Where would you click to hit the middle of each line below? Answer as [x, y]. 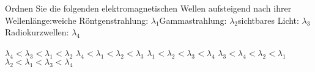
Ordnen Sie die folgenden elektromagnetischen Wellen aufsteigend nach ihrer [148, 8]
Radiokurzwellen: [37, 32]
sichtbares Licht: [269, 20]
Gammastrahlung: [193, 20]
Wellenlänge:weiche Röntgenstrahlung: [77, 20]
